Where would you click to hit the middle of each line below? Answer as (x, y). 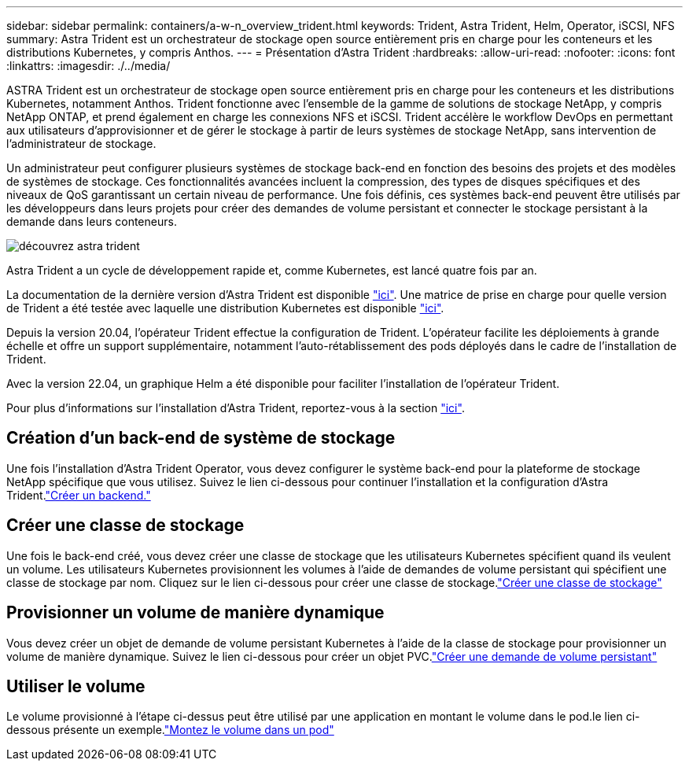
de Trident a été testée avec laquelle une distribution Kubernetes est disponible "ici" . (225, 308)
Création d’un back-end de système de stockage (201, 438)
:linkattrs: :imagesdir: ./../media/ (88, 66)
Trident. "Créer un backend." (79, 495)
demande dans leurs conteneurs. (92, 221)
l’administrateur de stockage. (81, 144)
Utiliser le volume (76, 686)
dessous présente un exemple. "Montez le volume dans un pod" (170, 730)
